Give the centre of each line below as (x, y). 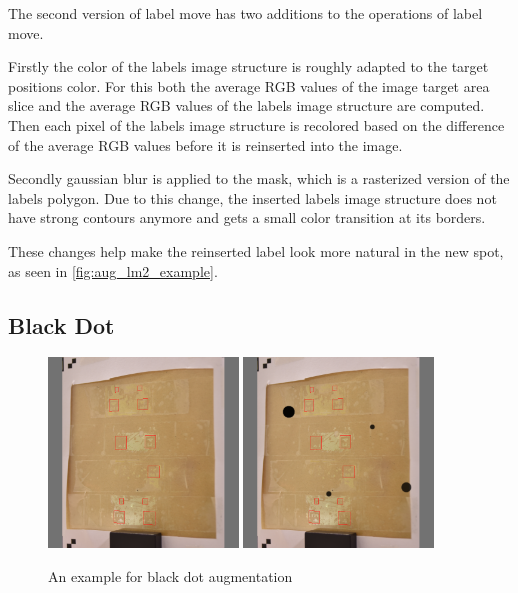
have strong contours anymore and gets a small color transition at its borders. (247, 217)
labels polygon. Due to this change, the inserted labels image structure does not (252, 197)
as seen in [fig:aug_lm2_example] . (113, 270)
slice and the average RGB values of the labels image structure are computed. (246, 105)
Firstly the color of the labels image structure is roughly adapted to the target (248, 66)
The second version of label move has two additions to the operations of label (245, 13)
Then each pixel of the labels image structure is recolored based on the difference (256, 124)
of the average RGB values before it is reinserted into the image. (205, 144)
